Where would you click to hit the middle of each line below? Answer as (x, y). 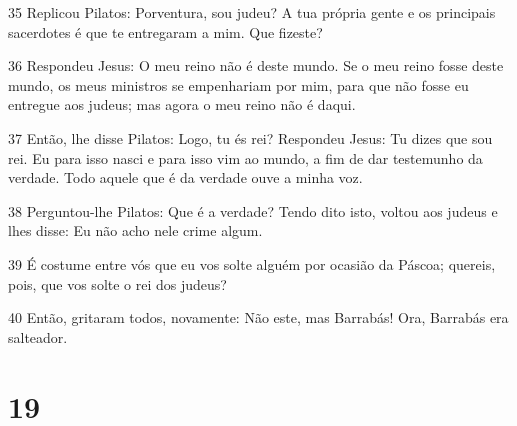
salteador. (38, 336)
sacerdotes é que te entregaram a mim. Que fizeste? (165, 31)
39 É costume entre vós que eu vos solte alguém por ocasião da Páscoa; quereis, (252, 263)
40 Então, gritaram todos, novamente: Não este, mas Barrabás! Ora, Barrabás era (258, 317)
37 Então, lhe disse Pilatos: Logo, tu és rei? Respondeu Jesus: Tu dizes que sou (250, 137)
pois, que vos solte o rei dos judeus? (117, 283)
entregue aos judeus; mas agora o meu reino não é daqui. (182, 104)
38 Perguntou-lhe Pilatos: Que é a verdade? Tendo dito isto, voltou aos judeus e (253, 210)
